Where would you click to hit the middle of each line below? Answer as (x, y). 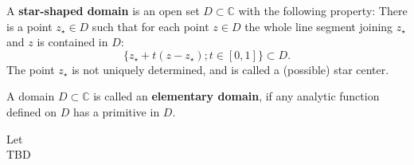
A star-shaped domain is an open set (103, 10)
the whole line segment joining (319, 26)
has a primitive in (116, 111)
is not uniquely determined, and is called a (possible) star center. (230, 69)
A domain (31, 96)
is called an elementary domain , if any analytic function (236, 96)
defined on (32, 111)
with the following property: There (323, 10)
